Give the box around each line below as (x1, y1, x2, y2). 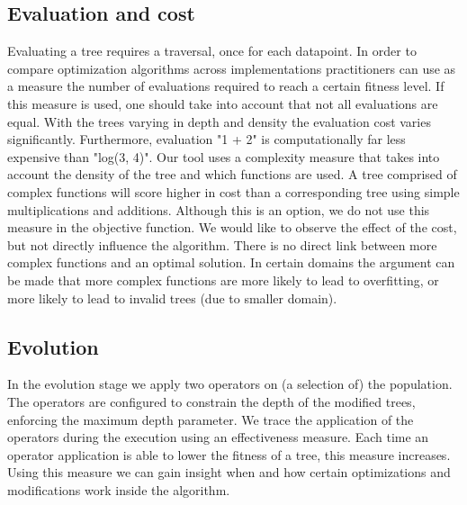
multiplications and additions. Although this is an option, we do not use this (7, 200, 430, 219)
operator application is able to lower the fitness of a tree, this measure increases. (7, 445, 451, 464)
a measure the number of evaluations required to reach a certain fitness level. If (7, 77, 445, 95)
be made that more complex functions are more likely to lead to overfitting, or (7, 270, 439, 289)
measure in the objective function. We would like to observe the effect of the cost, (7, 218, 457, 237)
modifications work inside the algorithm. (7, 480, 230, 499)
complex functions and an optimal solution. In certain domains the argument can (7, 253, 455, 272)
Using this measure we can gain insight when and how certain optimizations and (7, 463, 451, 482)
